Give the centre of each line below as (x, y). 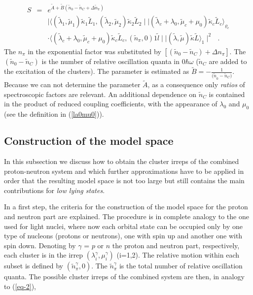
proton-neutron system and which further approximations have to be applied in (124, 171)
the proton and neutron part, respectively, (176, 245)
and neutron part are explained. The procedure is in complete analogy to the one (126, 216)
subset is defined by (34, 266)
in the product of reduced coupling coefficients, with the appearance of (111, 104)
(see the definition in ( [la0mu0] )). (54, 114)
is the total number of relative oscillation (181, 266)
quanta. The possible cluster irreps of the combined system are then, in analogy (124, 277)
